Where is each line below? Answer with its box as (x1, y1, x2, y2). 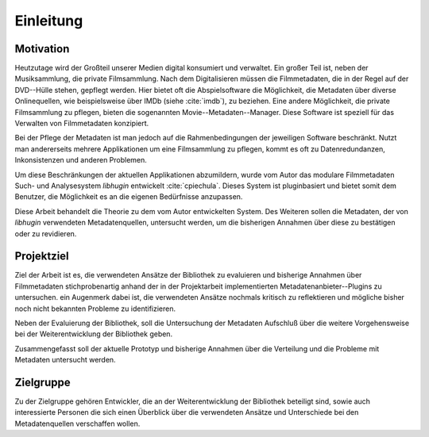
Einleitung (14, 12, 83, 29)
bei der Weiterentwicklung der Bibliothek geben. (14, 329, 173, 339)
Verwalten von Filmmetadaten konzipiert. (14, 119, 149, 128)
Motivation (14, 42, 70, 56)
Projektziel (14, 250, 69, 263)
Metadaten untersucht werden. (14, 355, 116, 365)
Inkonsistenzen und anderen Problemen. (14, 155, 147, 165)
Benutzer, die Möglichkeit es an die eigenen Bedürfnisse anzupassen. (14, 192, 243, 201)
